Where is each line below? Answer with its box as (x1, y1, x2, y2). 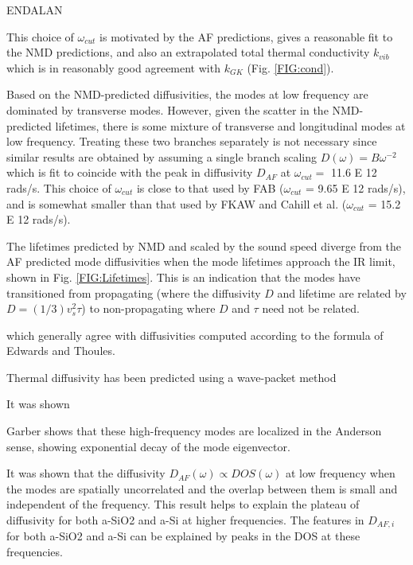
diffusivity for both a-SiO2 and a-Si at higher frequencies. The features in (6, 512, 364, 528)
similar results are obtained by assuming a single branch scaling (6, 148, 317, 165)
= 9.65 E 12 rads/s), (306, 179, 406, 196)
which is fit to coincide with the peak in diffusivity (6, 164, 253, 181)
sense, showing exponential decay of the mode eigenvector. (6, 438, 290, 454)
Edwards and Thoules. (6, 342, 115, 359)
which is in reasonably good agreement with (6, 59, 220, 76)
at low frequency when (286, 465, 395, 481)
